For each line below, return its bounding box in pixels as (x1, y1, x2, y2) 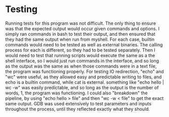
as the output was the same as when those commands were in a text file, (5, 63, 157, 69)
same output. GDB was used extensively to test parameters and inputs (5, 100, 151, 106)
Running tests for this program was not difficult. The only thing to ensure (5, 20, 156, 26)
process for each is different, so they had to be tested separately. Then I (5, 47, 155, 53)
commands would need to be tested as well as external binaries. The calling (5, 41, 163, 47)
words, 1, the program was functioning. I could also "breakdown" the (5, 90, 148, 96)
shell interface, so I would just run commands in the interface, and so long (5, 57, 159, 64)
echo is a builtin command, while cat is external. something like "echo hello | (5, 79, 164, 85)
